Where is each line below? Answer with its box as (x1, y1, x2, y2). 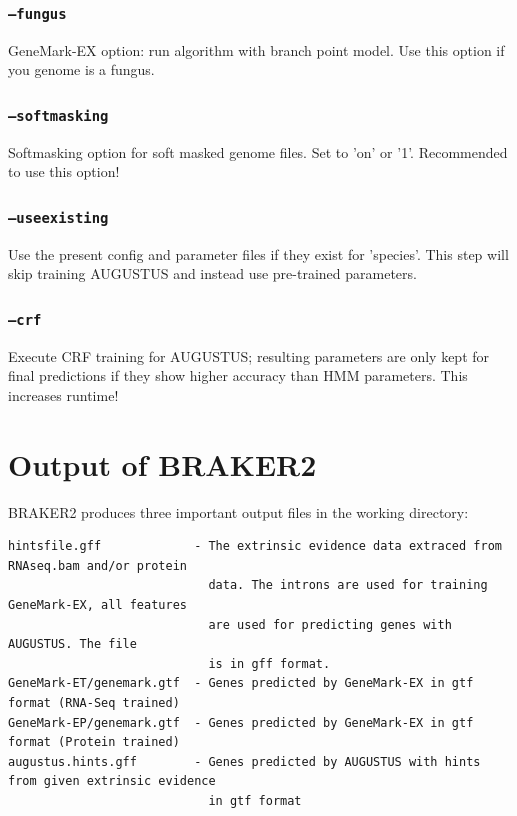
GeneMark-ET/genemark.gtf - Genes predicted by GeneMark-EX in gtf (8, 676, 474, 691)
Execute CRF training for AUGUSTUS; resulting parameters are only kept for (8, 345, 490, 366)
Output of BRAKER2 (8, 443, 317, 484)
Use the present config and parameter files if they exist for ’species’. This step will (8, 243, 509, 264)
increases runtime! (8, 384, 119, 405)
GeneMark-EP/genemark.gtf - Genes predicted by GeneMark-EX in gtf (8, 715, 474, 730)
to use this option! (8, 161, 120, 182)
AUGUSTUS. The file (8, 637, 137, 652)
